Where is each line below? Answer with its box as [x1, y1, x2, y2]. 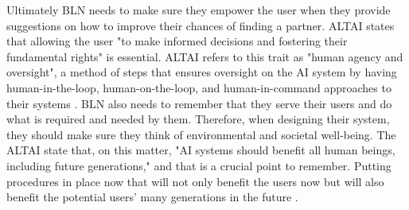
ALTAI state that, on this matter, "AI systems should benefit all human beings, [6, 142, 395, 158]
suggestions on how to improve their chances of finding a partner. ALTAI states [6, 17, 395, 33]
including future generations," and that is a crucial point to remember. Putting [6, 157, 391, 173]
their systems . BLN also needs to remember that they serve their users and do [6, 95, 392, 111]
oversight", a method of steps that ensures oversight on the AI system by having [6, 64, 397, 80]
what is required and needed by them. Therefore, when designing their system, [6, 111, 390, 127]
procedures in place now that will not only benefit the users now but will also [6, 173, 384, 189]
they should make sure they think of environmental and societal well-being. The [6, 126, 396, 142]
